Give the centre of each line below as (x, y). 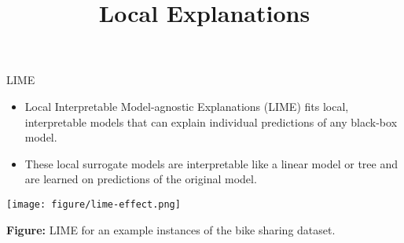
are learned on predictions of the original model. (141, 179)
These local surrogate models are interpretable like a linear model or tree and (211, 163)
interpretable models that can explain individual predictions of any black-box (211, 121)
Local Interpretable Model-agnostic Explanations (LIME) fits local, (187, 106)
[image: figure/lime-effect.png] (94, 204)
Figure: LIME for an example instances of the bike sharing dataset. (171, 229)
